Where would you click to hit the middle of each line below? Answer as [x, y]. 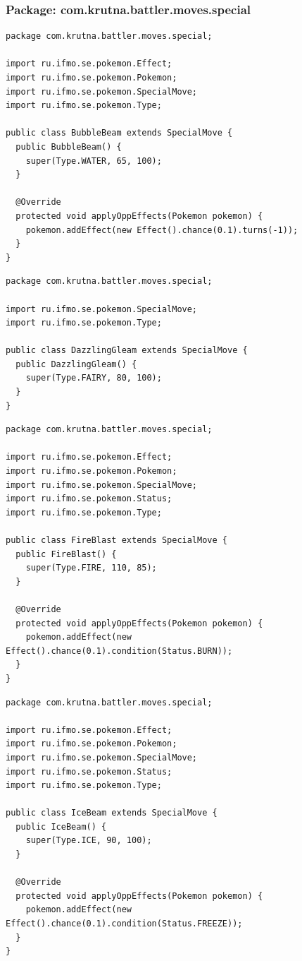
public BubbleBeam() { [69, 147]
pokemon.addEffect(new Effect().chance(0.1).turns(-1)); [162, 230]
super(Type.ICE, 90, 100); [89, 841]
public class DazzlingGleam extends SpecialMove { [127, 351]
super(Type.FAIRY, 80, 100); [94, 378]
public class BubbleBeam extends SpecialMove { [119, 133]
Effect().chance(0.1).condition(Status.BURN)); [119, 651]
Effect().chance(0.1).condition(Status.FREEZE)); [124, 924]
